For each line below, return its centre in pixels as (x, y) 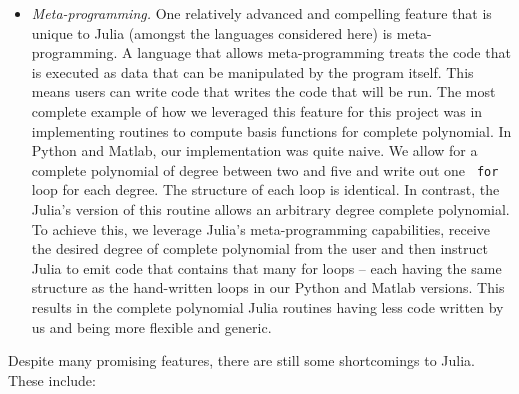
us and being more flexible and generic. (151, 326)
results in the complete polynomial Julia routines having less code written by (267, 306)
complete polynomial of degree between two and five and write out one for (265, 169)
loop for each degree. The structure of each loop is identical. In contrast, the (265, 189)
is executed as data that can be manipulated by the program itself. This (252, 71)
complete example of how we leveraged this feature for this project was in (257, 110)
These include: (52, 379)
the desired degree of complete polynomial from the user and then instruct (259, 248)
